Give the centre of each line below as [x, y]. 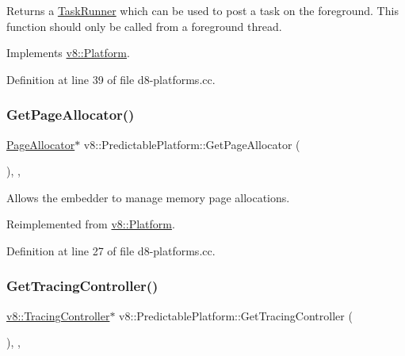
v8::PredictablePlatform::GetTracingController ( [236, 315]
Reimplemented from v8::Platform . [91, 224]
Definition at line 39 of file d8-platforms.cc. [111, 79]
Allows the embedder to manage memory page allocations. [148, 197]
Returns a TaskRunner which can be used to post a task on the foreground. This [202, 10]
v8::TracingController [58, 315]
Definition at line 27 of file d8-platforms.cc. [111, 250]
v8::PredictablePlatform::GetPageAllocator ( [192, 144]
